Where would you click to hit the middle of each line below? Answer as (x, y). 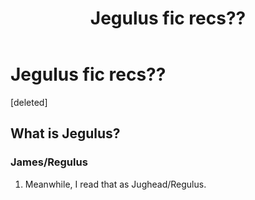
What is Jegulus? (65, 133)
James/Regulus (49, 162)
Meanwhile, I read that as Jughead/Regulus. (115, 184)
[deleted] (29, 102)
